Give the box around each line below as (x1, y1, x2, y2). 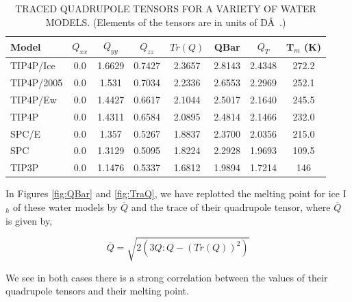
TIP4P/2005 (10, 75, 63, 90)
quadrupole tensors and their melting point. (5, 284, 189, 298)
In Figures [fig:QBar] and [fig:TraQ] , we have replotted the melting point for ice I (5, 186, 347, 201)
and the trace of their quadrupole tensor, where (131, 199, 331, 214)
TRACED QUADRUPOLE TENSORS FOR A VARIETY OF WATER (15, 1, 316, 15)
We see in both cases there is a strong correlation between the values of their (5, 270, 328, 284)
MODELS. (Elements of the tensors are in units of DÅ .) (45, 14, 286, 29)
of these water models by (13, 199, 118, 214)
